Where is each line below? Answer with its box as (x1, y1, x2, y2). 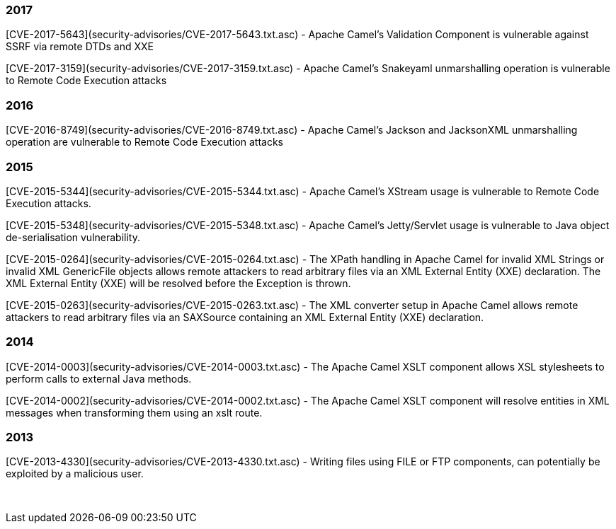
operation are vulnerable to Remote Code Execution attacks (6, 136, 284, 149)
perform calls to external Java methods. (6, 372, 192, 385)
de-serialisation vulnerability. (6, 231, 140, 243)
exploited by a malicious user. (6, 467, 144, 480)
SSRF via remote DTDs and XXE (6, 40, 154, 53)
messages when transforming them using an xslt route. (6, 406, 263, 419)
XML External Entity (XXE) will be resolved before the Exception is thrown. (6, 277, 351, 289)
